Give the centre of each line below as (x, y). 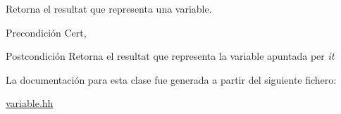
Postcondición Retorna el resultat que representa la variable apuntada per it (170, 56)
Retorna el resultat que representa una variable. (109, 8)
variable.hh (30, 103)
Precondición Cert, (46, 32)
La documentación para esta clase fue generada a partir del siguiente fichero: (171, 79)
